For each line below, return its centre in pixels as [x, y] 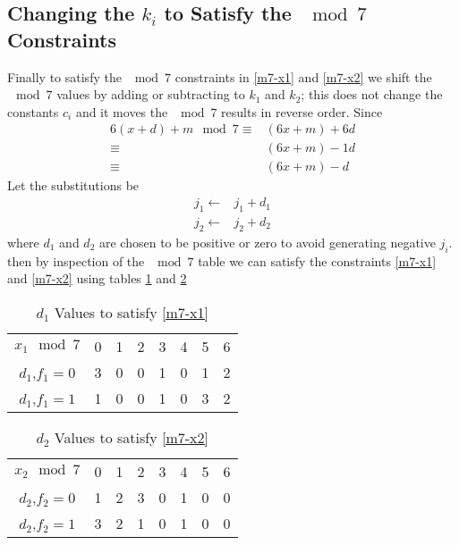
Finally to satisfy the [64, 76]
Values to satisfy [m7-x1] [131, 312]
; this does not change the [372, 94]
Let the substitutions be [73, 185]
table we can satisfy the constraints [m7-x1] [317, 260]
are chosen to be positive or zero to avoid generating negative [267, 242]
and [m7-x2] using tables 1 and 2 [97, 278]
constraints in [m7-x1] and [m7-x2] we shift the [303, 76]
